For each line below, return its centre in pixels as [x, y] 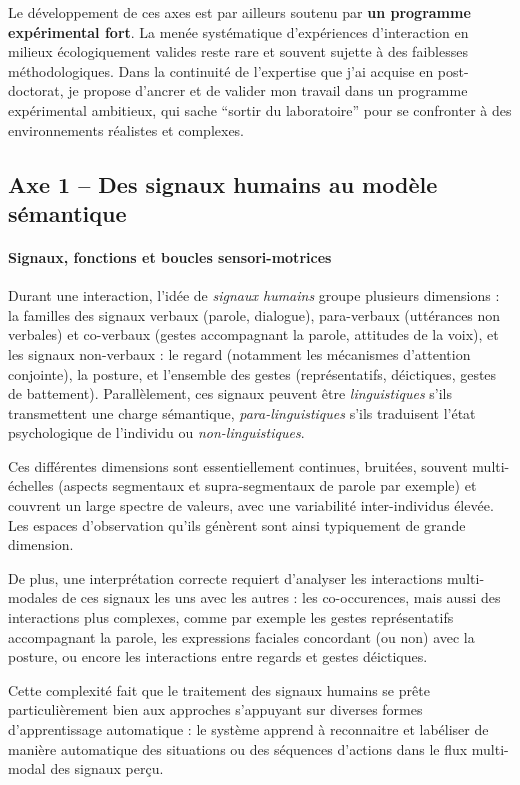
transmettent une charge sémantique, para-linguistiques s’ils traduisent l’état [242, 412]
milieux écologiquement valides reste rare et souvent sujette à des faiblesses [238, 51]
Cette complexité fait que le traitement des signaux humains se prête [219, 689]
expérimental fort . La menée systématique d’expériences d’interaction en [238, 31]
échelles [31, 485]
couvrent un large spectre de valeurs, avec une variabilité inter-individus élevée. [251, 505]
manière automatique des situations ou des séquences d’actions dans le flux [238, 748]
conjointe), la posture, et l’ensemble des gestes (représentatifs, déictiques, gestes [252, 373]
